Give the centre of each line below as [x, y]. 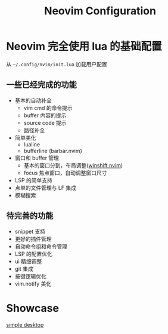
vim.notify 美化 [33, 284]
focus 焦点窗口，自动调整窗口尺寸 [65, 173]
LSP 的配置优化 [33, 254]
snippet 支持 [30, 231]
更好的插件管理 [33, 239]
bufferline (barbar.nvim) [53, 151]
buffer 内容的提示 [45, 115]
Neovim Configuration [100, 11]
